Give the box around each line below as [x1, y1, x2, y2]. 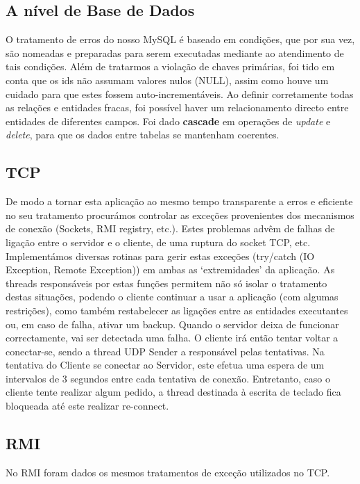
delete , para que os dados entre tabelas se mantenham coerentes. [6, 127, 280, 142]
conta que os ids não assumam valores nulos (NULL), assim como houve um [6, 72, 329, 87]
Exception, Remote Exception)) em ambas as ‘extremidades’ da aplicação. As [6, 262, 335, 277]
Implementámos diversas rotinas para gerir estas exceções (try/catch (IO [6, 248, 315, 263]
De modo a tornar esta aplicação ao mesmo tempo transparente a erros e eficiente [6, 194, 353, 209]
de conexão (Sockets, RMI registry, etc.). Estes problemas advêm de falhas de [6, 221, 335, 236]
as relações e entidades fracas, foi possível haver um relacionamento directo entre [6, 100, 349, 115]
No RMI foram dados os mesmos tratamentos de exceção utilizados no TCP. [6, 465, 330, 479]
